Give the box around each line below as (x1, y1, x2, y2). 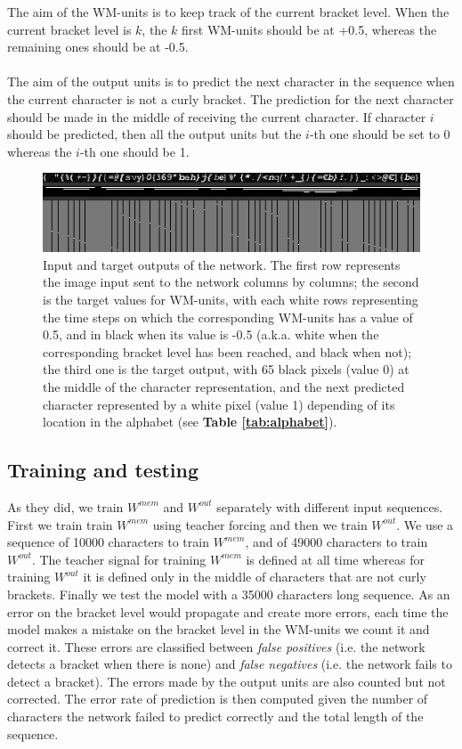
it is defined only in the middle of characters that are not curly (83, 567, 426, 586)
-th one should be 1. (79, 142, 190, 160)
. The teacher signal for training (31, 550, 207, 568)
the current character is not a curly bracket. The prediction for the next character (7, 89, 454, 108)
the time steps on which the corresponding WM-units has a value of (43, 307, 413, 326)
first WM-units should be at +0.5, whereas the (181, 20, 437, 38)
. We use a (396, 515, 454, 533)
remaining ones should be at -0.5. (7, 37, 189, 56)
